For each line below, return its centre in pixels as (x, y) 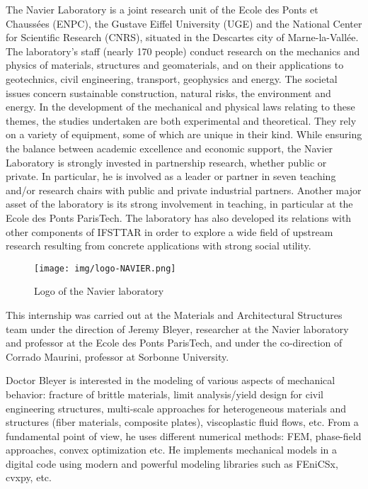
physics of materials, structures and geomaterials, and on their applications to (175, 65)
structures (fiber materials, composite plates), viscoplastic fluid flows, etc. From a (182, 422)
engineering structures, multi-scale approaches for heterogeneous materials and (176, 408)
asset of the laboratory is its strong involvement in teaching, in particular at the (179, 204)
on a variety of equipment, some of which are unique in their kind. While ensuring (184, 134)
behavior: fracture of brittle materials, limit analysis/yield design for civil (165, 394)
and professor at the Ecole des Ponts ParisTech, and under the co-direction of (174, 343)
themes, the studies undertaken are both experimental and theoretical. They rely (181, 120)
